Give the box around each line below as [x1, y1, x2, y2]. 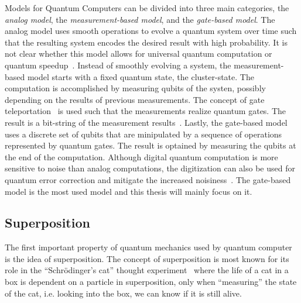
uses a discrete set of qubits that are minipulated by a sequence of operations [5, 128, 282, 140]
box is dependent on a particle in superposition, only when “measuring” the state [5, 276, 297, 288]
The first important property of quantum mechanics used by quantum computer [5, 241, 292, 253]
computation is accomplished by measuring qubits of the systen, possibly [5, 82, 266, 94]
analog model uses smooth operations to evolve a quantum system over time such [5, 25, 297, 37]
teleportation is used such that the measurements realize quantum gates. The [5, 105, 286, 117]
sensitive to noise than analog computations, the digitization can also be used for [5, 162, 295, 174]
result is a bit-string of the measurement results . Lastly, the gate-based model [5, 116, 288, 128]
